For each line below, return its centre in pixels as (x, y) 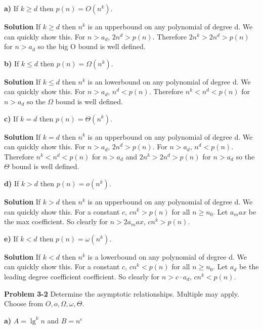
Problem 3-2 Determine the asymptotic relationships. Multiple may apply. (122, 293)
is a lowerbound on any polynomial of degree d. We (167, 256)
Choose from (24, 303)
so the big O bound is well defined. (92, 46)
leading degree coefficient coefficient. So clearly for (82, 276)
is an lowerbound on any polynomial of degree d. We (169, 81)
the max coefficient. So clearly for (56, 221)
